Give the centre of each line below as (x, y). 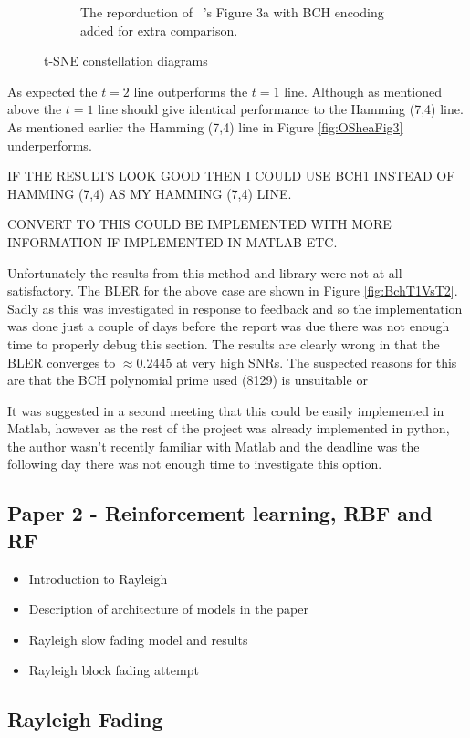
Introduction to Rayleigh (98, 578)
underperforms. (50, 145)
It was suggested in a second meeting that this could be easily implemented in (226, 410)
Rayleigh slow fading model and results (138, 639)
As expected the (52, 91)
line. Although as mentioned (363, 91)
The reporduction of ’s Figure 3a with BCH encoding (232, 12)
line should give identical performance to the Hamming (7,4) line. (281, 109)
